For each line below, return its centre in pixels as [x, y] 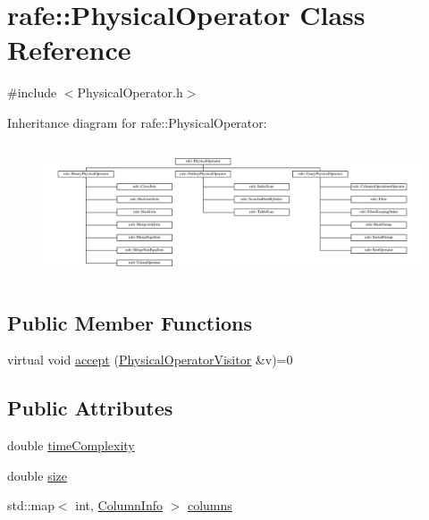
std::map [31, 505]
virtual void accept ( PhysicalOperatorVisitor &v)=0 [150, 360]
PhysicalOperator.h [130, 92]
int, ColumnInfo [119, 505]
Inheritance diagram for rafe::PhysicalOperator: [137, 122]
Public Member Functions [130, 322]
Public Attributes [90, 408]
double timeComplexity [71, 445]
